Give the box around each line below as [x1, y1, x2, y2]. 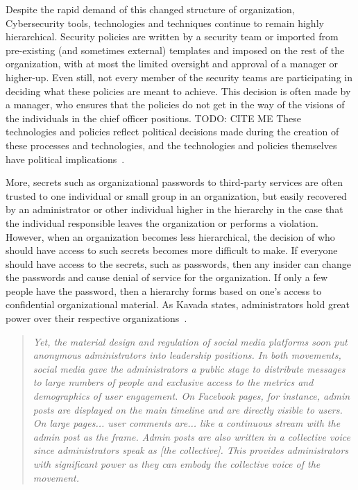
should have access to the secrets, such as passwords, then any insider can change [6, 256, 351, 271]
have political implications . [6, 151, 125, 166]
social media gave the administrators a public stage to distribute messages [33, 361, 346, 375]
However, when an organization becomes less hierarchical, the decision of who [6, 229, 335, 244]
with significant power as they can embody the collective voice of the [33, 457, 321, 471]
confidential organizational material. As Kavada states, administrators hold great [6, 297, 350, 312]
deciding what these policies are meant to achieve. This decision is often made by [6, 83, 351, 98]
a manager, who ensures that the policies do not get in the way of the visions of [6, 97, 345, 112]
